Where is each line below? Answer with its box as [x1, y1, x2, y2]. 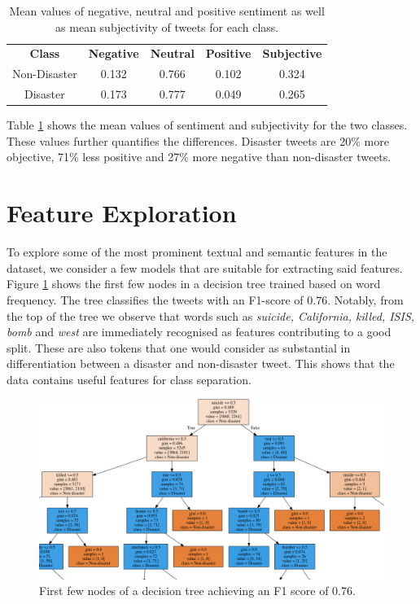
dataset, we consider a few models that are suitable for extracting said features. [7, 259, 403, 276]
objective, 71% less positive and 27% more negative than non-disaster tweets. [7, 148, 392, 165]
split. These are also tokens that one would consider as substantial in [7, 339, 351, 356]
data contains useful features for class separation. [7, 370, 252, 387]
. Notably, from [327, 291, 404, 308]
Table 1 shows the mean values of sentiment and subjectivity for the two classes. [7, 116, 408, 133]
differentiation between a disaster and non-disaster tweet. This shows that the [7, 355, 395, 372]
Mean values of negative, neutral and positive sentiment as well [9, 2, 325, 19]
